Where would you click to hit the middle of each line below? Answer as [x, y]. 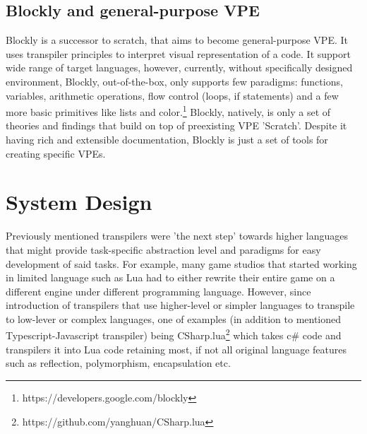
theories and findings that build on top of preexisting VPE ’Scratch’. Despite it [176, 125]
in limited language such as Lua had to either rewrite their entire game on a [170, 277]
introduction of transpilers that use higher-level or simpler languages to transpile [180, 305]
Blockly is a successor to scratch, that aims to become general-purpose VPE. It [177, 40]
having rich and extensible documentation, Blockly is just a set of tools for [167, 140]
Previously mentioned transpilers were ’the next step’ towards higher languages [177, 236]
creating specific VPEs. [56, 153]
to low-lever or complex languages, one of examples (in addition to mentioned [174, 318]
